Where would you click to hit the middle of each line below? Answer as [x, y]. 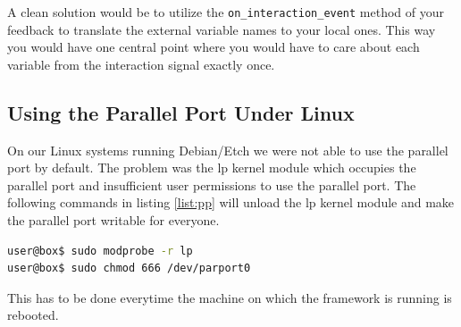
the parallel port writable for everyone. [113, 220]
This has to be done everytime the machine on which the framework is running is [230, 297]
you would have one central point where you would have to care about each [214, 47]
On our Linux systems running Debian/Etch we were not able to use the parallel [228, 150]
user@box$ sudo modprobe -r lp [100, 251]
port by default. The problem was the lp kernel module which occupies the [212, 168]
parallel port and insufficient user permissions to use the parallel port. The [212, 184]
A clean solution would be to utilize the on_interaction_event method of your [226, 12]
